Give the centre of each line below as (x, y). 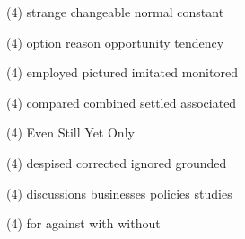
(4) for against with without (83, 223)
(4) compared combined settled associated (122, 102)
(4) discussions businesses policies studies (119, 193)
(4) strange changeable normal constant (115, 12)
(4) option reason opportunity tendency (115, 42)
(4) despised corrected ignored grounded (117, 162)
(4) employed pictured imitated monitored (122, 72)
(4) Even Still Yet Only (70, 133)
